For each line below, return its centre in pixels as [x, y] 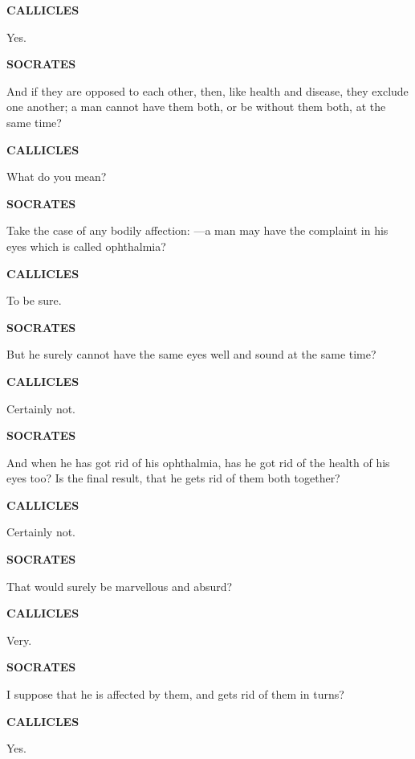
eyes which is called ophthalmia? [86, 246]
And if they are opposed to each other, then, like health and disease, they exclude [207, 90]
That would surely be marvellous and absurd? [120, 586]
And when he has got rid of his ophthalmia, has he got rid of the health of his [198, 462]
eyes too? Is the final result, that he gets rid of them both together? [173, 478]
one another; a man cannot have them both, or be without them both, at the [196, 107]
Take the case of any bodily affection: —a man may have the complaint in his [197, 230]
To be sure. [34, 300]
